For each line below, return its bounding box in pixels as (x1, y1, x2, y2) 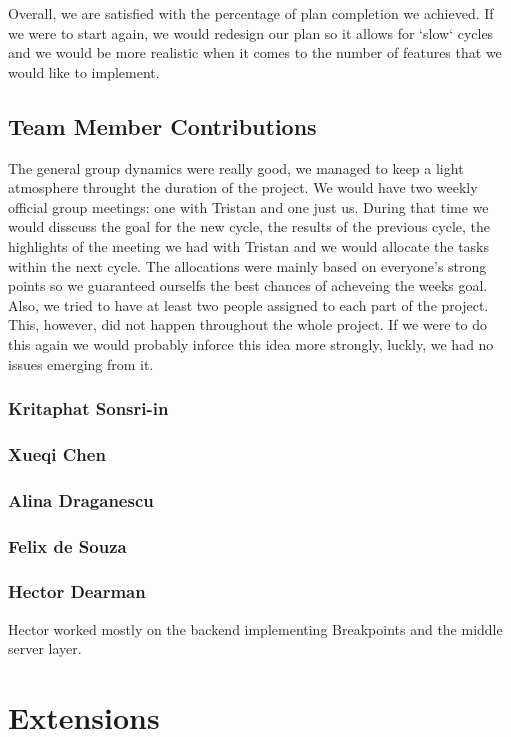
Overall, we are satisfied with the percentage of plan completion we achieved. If (8, 3, 494, 23)
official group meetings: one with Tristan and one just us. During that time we (8, 196, 489, 217)
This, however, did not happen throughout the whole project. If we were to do (8, 314, 487, 335)
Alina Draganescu (8, 487, 154, 512)
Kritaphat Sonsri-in (8, 396, 169, 421)
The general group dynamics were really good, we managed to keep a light (8, 157, 464, 178)
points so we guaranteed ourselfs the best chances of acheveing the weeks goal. (8, 275, 488, 296)
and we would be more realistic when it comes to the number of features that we (8, 42, 502, 63)
